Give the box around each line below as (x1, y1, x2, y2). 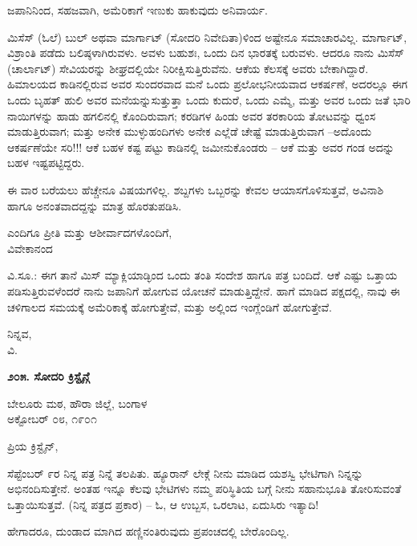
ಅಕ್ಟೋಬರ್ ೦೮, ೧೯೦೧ (7, 410, 97, 427)
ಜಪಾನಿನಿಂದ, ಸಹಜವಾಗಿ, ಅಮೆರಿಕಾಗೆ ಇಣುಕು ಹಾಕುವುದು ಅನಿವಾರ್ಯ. (7, 2, 268, 18)
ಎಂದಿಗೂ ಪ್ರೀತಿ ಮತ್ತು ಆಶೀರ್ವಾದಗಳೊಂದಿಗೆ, (7, 224, 172, 241)
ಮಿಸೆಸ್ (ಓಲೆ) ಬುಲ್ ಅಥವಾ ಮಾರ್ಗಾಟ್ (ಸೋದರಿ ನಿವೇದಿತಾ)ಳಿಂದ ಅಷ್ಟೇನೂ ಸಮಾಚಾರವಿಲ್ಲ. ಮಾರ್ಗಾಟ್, (7, 28, 407, 45)
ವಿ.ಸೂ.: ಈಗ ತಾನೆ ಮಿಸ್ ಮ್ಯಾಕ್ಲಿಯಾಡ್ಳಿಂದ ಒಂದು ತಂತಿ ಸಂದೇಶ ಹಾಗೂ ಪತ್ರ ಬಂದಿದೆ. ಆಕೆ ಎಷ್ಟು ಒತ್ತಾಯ (7, 267, 398, 283)
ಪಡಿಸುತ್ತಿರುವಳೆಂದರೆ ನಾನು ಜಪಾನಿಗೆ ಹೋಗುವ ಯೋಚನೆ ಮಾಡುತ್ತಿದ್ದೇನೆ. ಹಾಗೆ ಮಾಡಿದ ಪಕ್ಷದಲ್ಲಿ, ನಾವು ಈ (7, 282, 400, 299)
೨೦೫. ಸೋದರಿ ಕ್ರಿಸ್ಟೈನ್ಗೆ (7, 368, 90, 385)
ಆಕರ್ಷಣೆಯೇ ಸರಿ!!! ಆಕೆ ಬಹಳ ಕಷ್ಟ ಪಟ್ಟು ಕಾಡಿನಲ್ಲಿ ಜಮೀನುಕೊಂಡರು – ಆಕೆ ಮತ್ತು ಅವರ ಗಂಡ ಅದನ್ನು (7, 138, 395, 155)
